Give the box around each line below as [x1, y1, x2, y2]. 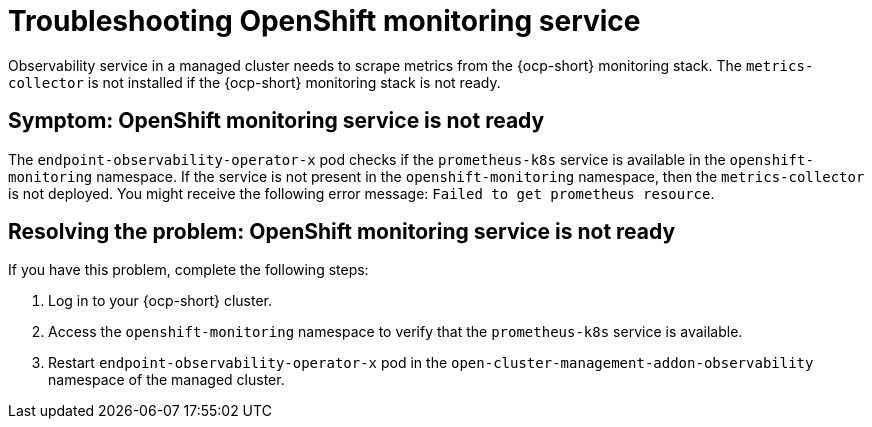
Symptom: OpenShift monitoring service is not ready [8, 108, 545, 134]
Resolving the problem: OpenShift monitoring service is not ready [8, 219, 676, 245]
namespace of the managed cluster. [48, 371, 285, 389]
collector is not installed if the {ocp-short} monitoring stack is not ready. [8, 73, 501, 91]
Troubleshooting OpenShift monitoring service [8, 4, 641, 38]
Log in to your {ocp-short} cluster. [48, 292, 273, 310]
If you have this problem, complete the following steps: [8, 261, 369, 279]
